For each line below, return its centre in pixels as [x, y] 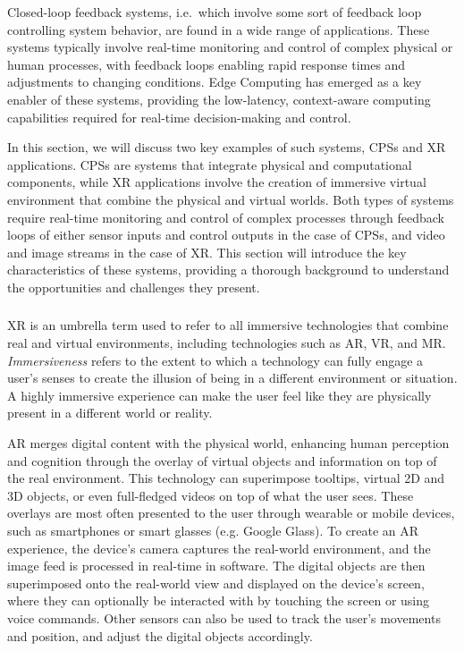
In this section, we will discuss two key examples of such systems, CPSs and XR [227, 147]
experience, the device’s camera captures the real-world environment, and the [219, 548]
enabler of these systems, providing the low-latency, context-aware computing [219, 99]
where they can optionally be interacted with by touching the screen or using [219, 600]
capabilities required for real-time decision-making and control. [179, 117]
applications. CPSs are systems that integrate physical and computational [210, 164]
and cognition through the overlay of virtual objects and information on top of [222, 460]
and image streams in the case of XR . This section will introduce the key [207, 252]
